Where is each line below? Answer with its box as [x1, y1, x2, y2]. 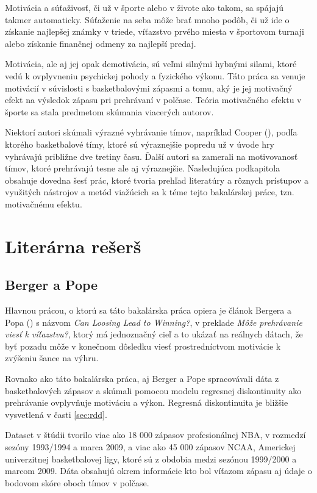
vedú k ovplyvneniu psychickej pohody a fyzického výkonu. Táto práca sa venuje [5, 69, 305, 82]
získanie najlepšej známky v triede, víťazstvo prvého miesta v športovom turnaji [5, 25, 304, 38]
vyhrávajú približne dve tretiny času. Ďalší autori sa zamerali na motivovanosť [5, 149, 298, 162]
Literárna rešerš [5, 233, 141, 258]
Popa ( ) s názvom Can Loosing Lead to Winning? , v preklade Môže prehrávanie [5, 315, 302, 328]
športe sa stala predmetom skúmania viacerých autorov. [5, 105, 214, 118]
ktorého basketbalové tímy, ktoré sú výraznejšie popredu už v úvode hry [5, 137, 274, 150]
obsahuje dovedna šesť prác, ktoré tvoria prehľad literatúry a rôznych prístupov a [5, 173, 309, 186]
